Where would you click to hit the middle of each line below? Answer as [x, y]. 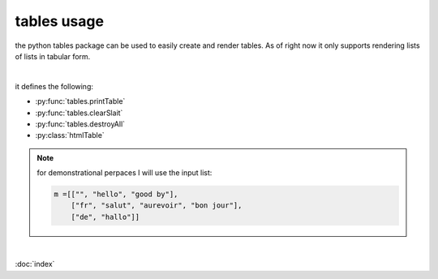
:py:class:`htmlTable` [70, 135]
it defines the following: [54, 86]
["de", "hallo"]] [105, 217]
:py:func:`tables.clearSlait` [79, 113]
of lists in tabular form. [53, 56]
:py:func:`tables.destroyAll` [80, 124]
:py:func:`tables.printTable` [80, 101]
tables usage [60, 21]
